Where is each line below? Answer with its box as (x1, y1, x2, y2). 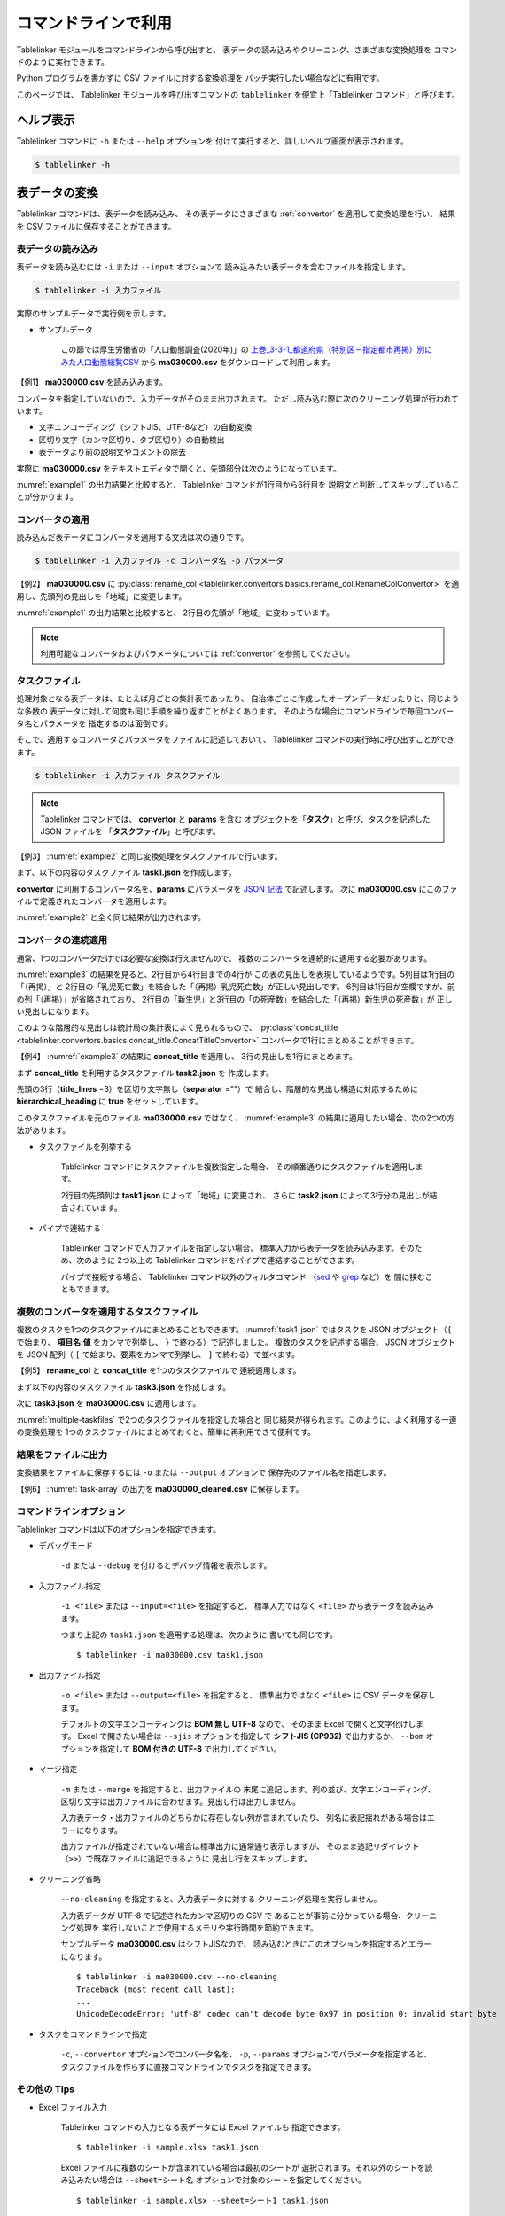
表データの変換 (16, 185, 98, 200)
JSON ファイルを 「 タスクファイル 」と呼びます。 (40, 826, 221, 837)
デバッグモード (38, 1541, 93, 1551)
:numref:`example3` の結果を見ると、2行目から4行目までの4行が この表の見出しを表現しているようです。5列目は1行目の (16, 969, 455, 979)
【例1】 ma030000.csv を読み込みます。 (16, 377, 168, 387)
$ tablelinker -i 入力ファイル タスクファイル (35, 770, 221, 780)
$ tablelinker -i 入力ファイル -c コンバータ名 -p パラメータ (35, 556, 284, 566)
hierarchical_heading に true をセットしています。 (16, 1096, 203, 1107)
